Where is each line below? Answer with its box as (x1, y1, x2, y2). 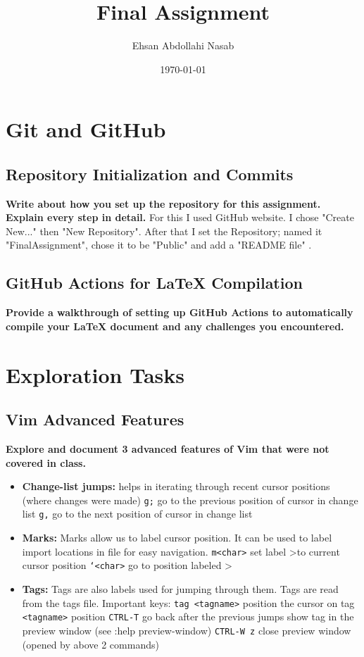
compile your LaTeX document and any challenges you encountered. (6, 318, 344, 333)
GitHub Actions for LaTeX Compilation (6, 272, 303, 294)
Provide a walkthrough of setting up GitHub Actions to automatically (6, 305, 353, 320)
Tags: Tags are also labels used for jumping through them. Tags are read (22, 582, 339, 596)
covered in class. (6, 455, 86, 470)
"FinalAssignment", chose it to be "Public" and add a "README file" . (6, 237, 312, 252)
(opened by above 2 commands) (22, 637, 159, 651)
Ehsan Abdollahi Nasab (132, 38, 234, 53)
